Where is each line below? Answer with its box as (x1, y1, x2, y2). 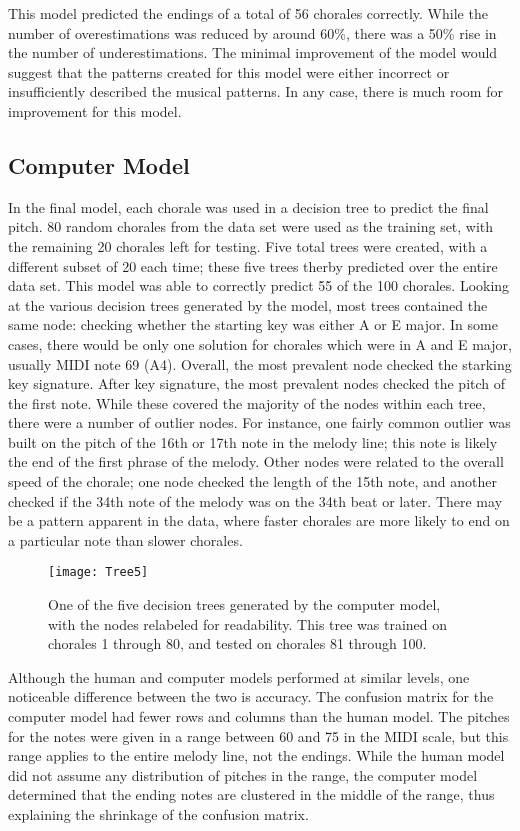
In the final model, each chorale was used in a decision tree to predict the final (8, 196, 489, 217)
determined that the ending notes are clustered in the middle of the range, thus (8, 784, 495, 805)
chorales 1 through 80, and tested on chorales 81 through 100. (48, 633, 427, 654)
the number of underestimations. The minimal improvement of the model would (8, 42, 498, 63)
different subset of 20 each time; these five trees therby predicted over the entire (8, 255, 498, 276)
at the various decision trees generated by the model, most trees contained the (8, 294, 488, 315)
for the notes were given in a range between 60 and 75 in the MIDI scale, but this (8, 725, 509, 746)
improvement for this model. (8, 100, 182, 121)
